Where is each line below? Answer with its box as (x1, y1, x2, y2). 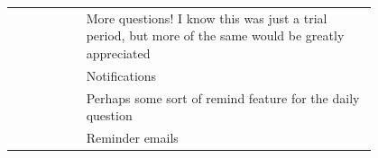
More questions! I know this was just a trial (86, 8, 327, 27)
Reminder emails (86, 128, 179, 147)
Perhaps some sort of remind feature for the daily (86, 88, 360, 107)
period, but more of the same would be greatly (86, 26, 345, 45)
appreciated (86, 43, 151, 62)
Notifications (86, 66, 157, 84)
